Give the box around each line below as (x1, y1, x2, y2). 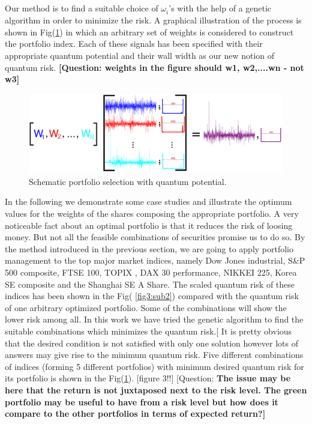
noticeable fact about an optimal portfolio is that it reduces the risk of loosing (5, 219, 293, 231)
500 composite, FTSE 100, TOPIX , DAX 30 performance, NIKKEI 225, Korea (5, 265, 297, 278)
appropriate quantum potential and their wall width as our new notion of (5, 49, 275, 61)
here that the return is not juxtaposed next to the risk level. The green (5, 383, 307, 396)
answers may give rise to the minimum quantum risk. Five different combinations (5, 348, 304, 361)
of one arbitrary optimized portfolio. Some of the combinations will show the (5, 301, 287, 313)
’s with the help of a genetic (169, 2, 272, 14)
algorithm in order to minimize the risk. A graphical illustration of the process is (5, 14, 302, 26)
